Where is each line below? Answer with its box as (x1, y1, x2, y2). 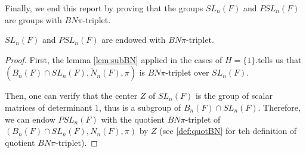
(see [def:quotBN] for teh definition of (159, 124, 297, 137)
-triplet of (185, 113, 221, 125)
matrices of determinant (5, 101, 92, 113)
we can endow (5, 113, 55, 125)
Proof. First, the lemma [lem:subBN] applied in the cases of (5, 53, 222, 65)
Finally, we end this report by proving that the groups (5, 2, 203, 14)
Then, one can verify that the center (5, 89, 138, 102)
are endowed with (101, 33, 166, 46)
